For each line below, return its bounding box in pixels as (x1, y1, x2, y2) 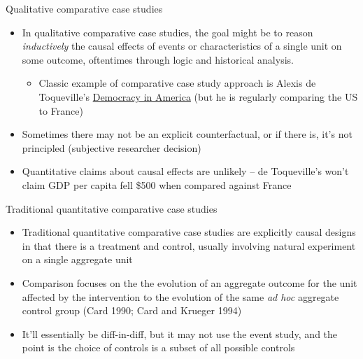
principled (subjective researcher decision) (22, 140, 201, 155)
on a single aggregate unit (22, 252, 133, 267)
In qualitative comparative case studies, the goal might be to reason (22, 24, 313, 39)
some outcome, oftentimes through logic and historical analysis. (22, 52, 294, 66)
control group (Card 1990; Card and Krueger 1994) (22, 303, 242, 318)
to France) (38, 103, 83, 118)
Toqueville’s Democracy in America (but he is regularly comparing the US (38, 89, 358, 104)
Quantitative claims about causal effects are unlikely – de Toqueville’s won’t (22, 164, 349, 178)
